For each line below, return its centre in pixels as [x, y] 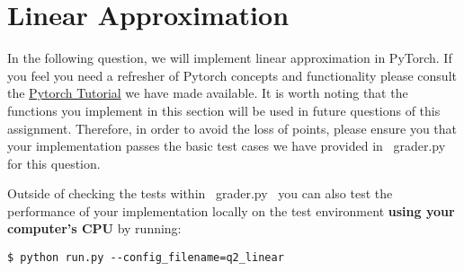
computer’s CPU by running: [94, 228]
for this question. [54, 163]
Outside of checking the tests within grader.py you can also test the [200, 193]
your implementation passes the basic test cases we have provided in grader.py [227, 146]
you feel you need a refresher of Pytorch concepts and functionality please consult [232, 75]
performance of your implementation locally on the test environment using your [231, 210]
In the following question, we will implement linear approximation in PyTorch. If [230, 58]
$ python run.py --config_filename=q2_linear [146, 258]
